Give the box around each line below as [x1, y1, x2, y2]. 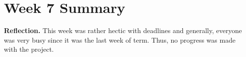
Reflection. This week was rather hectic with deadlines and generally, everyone [4, 25, 242, 35]
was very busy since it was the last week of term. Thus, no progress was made [4, 34, 236, 45]
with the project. [4, 44, 54, 54]
